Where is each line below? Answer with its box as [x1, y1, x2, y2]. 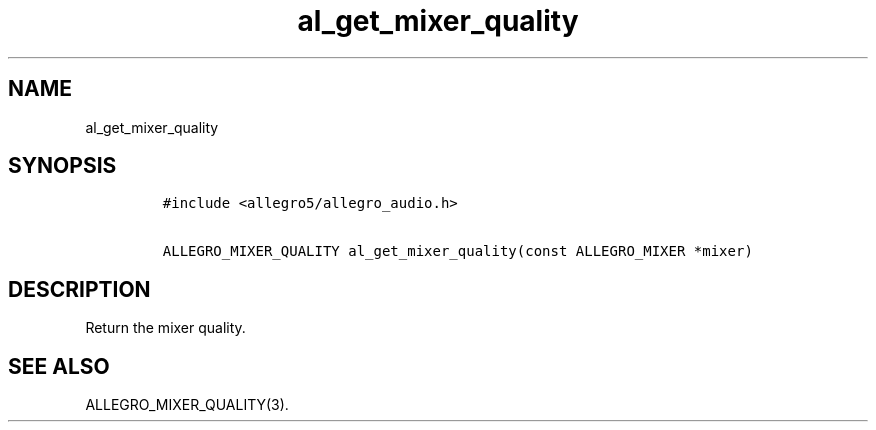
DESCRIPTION [8, 276, 151, 302]
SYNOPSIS [8, 153, 117, 179]
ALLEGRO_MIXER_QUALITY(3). [85, 396, 289, 414]
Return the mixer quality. [85, 319, 246, 337]
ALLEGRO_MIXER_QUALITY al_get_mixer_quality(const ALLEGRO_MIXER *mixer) [162, 243, 753, 260]
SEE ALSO [8, 353, 110, 379]
